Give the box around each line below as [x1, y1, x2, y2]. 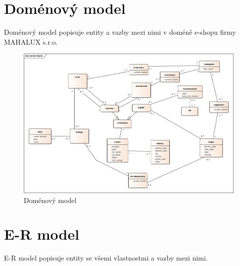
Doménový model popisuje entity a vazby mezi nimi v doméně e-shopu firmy [4, 27, 236, 37]
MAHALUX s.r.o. [4, 36, 58, 47]
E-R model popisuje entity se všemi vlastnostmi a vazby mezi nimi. [4, 253, 208, 263]
